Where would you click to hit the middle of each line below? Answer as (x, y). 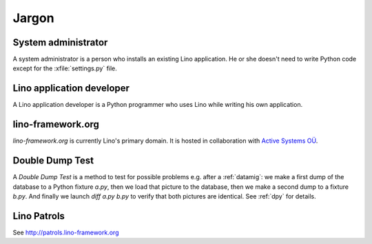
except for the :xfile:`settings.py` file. (65, 68)
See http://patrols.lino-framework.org (66, 232)
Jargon (33, 18)
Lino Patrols (39, 216)
